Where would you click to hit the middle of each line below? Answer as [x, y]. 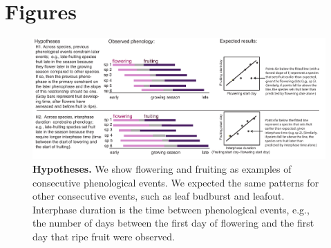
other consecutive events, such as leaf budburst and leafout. [159, 196]
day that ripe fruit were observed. [104, 236]
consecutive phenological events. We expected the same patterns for [176, 182]
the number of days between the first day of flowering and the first [173, 223]
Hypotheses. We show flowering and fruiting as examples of [162, 169]
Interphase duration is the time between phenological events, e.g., [171, 209]
